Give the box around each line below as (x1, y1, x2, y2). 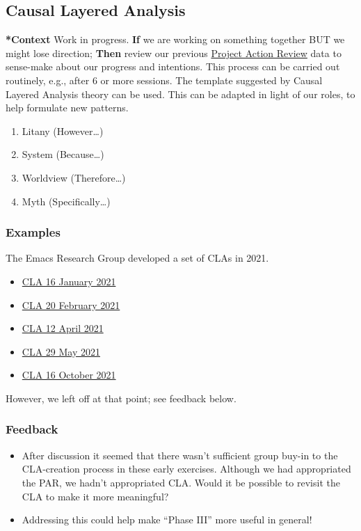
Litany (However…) (22, 123, 104, 138)
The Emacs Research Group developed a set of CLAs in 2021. (6, 251, 269, 265)
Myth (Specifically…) (22, 193, 111, 208)
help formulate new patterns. (6, 100, 129, 115)
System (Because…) (22, 147, 104, 161)
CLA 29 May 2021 (22, 344, 100, 358)
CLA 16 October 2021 (22, 367, 116, 382)
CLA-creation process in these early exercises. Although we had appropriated (22, 461, 351, 476)
